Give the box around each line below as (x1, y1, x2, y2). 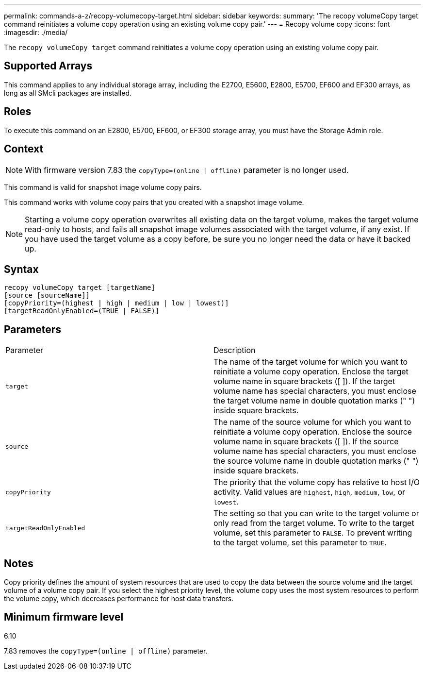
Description (213, 345, 256, 355)
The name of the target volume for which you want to (213, 357, 408, 367)
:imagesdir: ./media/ (4, 28, 68, 36)
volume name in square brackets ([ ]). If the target (213, 376, 395, 387)
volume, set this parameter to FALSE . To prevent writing (213, 528, 412, 538)
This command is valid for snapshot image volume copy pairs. (4, 183, 202, 191)
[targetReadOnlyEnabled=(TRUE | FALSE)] (4, 307, 160, 315)
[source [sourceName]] (4, 291, 90, 300)
